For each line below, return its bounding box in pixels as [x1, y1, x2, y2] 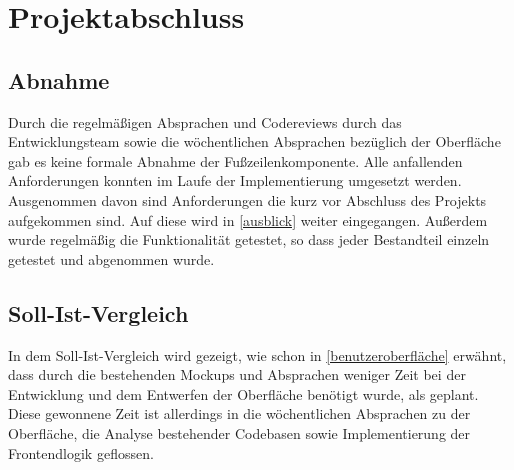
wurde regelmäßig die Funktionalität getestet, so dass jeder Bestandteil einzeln [8, 229, 490, 250]
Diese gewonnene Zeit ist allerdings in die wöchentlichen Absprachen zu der [8, 403, 471, 424]
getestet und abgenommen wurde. [8, 248, 215, 269]
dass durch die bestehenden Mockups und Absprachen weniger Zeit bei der [8, 364, 466, 385]
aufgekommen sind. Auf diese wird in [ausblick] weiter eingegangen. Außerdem [8, 209, 488, 230]
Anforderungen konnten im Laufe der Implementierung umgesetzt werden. [8, 170, 462, 191]
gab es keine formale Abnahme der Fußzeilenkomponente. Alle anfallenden [8, 150, 463, 171]
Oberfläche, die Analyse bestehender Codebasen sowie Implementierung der [8, 422, 471, 443]
